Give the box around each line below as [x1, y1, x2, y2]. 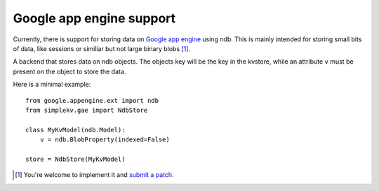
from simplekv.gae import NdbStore [25, 106, 148, 114]
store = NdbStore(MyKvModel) [25, 155, 126, 163]
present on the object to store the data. [13, 67, 126, 76]
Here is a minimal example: [13, 80, 91, 89]
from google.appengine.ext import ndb [25, 97, 159, 104]
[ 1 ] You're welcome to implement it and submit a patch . [15, 171, 175, 179]
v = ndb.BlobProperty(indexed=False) [39, 136, 170, 143]
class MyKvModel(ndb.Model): [25, 126, 126, 134]
